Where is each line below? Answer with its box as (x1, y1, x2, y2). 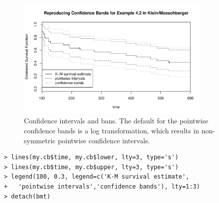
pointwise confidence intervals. (58, 135, 150, 145)
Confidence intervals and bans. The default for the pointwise (24, 115, 209, 126)
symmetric (24, 135, 56, 145)
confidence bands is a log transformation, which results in (24, 125, 200, 135)
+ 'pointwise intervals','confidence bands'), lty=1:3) (4, 183, 200, 190)
